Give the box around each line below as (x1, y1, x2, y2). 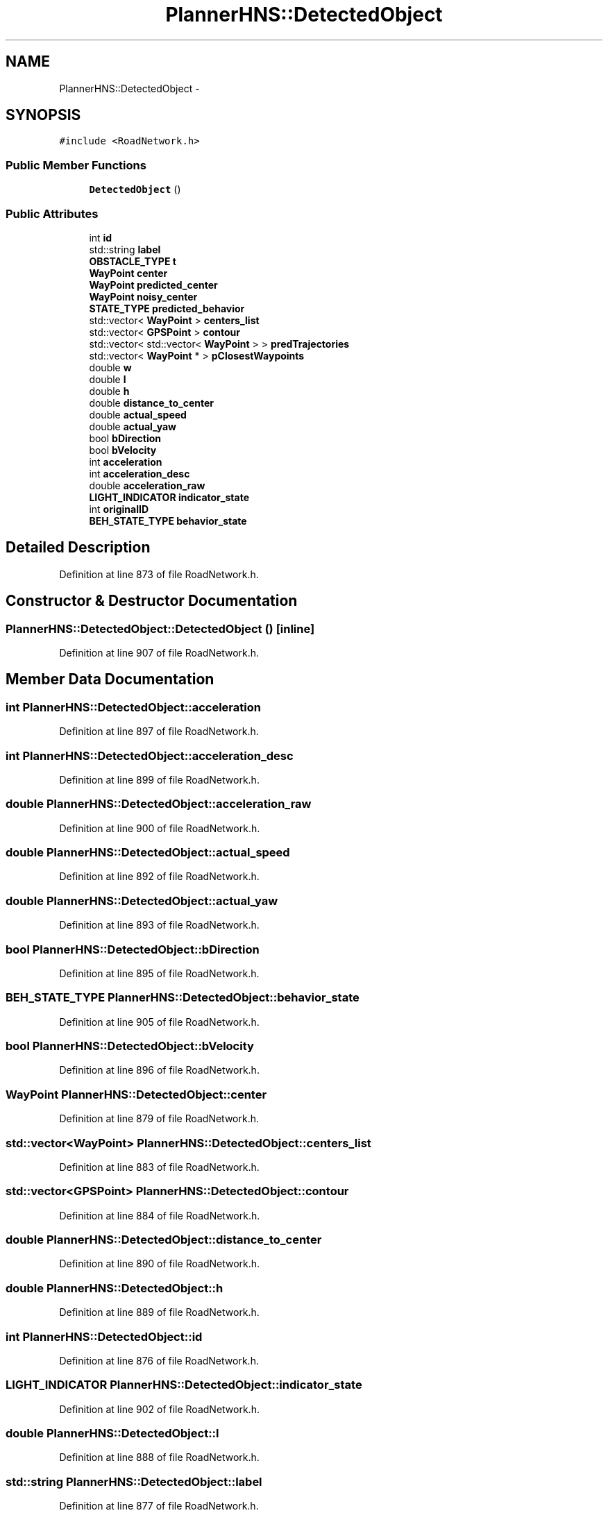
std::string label (89, 243, 161, 255)
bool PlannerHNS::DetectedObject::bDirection (6, 942, 260, 956)
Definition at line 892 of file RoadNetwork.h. (59, 870, 260, 883)
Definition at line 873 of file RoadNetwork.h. (59, 568, 259, 580)
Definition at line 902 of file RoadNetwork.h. (59, 1403, 260, 1415)
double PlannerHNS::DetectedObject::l (6, 1426, 219, 1441)
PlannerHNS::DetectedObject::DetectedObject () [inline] (6, 621, 315, 636)
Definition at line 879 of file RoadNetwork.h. (59, 1113, 260, 1125)
